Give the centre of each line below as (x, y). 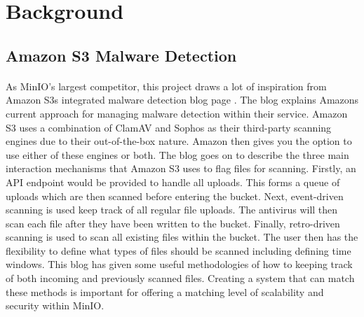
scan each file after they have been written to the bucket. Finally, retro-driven (173, 223)
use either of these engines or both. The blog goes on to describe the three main (177, 154)
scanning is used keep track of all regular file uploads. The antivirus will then (172, 210)
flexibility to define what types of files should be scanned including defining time (178, 250)
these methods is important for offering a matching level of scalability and (165, 291)
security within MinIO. (55, 305)
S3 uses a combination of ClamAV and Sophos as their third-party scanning (169, 127)
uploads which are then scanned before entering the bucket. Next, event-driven (175, 196)
